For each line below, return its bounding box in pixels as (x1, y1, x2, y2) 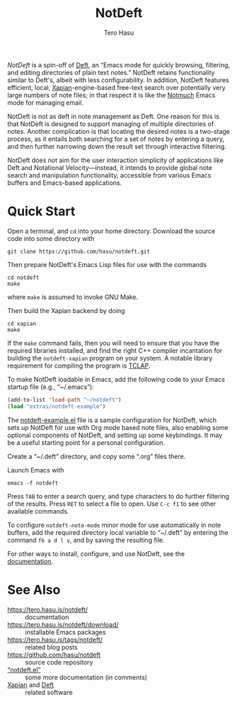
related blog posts (25, 642, 78, 651)
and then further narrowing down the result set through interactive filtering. (7, 142, 226, 150)
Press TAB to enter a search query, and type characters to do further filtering (7, 492, 230, 500)
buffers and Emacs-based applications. (7, 179, 122, 187)
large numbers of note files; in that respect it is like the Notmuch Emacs (7, 91, 216, 99)
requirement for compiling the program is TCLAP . (7, 361, 151, 370)
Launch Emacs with (7, 465, 65, 474)
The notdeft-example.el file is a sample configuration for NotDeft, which (7, 416, 217, 424)
